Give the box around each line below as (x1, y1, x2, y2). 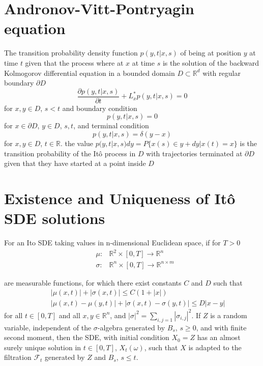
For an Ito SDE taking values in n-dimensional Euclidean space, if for (4, 237, 221, 248)
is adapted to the (188, 342, 242, 352)
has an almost (197, 332, 241, 343)
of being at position (180, 47, 242, 58)
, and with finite (196, 322, 247, 332)
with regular (202, 67, 241, 78)
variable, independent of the (4, 322, 92, 332)
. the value (60, 137, 94, 148)
